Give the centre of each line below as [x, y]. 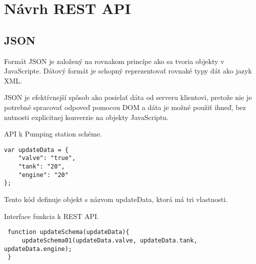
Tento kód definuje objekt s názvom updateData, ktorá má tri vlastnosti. [116, 199]
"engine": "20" [43, 175]
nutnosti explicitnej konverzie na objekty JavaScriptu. [86, 117]
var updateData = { [36, 150]
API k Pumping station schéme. [53, 134]
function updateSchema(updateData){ [68, 232]
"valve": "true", [47, 158]
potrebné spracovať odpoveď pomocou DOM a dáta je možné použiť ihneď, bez [125, 107]
